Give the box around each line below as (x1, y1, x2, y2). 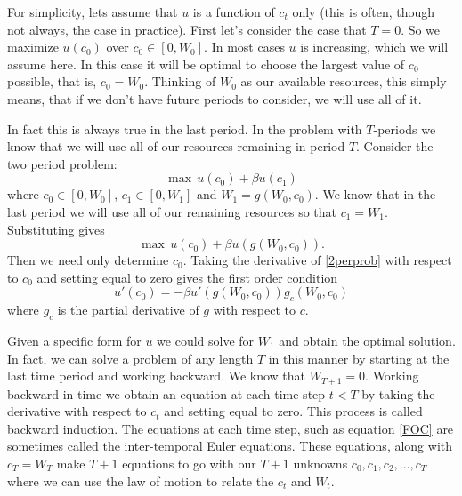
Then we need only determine (7, 251, 169, 269)
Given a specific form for (7, 331, 142, 349)
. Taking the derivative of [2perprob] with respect (182, 251, 452, 269)
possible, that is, (7, 72, 97, 91)
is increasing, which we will (300, 37, 449, 56)
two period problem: (7, 154, 118, 172)
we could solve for (157, 331, 255, 349)
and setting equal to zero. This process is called (164, 402, 423, 420)
